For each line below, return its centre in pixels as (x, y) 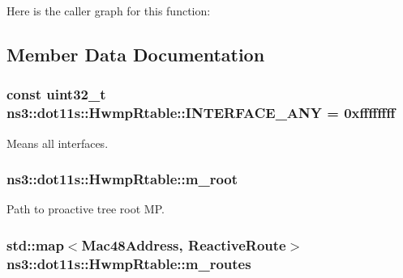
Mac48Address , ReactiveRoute (184, 244)
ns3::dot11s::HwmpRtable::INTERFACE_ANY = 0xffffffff (201, 113)
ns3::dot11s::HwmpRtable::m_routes (129, 263)
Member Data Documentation (136, 54)
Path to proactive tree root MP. (86, 209)
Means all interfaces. (58, 143)
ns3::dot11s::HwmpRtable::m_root (122, 179)
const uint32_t (56, 94)
